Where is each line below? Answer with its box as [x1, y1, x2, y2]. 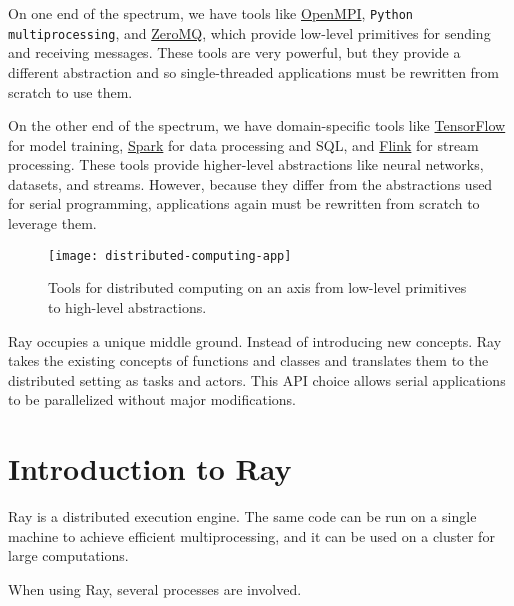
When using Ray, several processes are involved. [8, 578, 302, 599]
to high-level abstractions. [48, 296, 207, 317]
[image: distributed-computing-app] [48, 248, 292, 263]
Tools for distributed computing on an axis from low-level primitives [48, 277, 467, 298]
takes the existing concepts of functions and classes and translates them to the [8, 350, 489, 371]
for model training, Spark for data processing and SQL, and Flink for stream [8, 134, 479, 155]
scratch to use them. [8, 81, 133, 102]
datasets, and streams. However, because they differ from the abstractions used [8, 173, 493, 194]
